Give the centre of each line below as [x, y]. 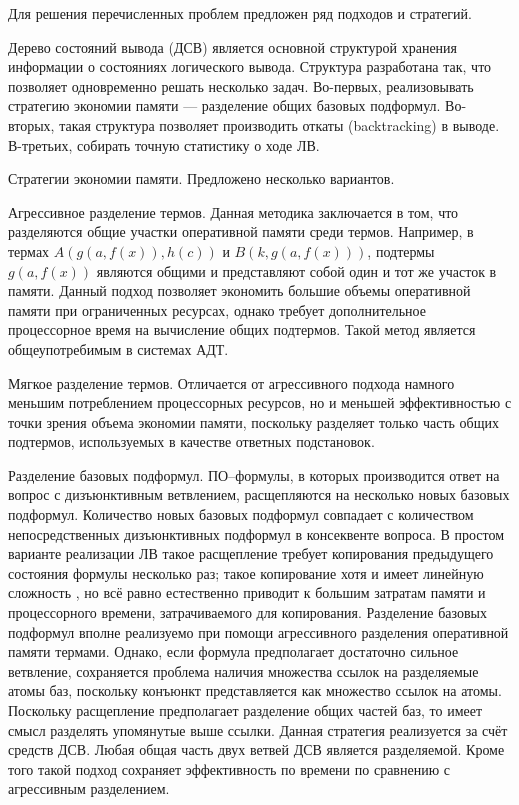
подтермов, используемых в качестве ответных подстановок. [191, 441]
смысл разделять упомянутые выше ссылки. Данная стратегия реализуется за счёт [258, 729]
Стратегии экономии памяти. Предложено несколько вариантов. [201, 178]
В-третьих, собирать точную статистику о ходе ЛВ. [164, 144]
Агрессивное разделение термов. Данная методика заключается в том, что [233, 211]
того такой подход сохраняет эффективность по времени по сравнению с [229, 768]
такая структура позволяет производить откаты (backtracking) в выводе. [279, 124]
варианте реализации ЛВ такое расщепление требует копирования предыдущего [251, 553]
